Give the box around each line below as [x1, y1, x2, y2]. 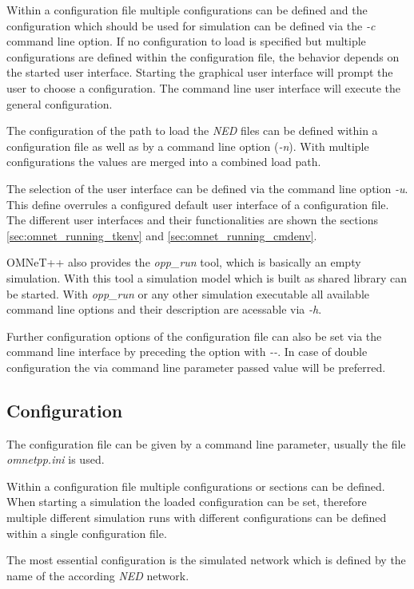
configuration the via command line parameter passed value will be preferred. [6, 358, 386, 375]
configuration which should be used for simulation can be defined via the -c [6, 17, 376, 34]
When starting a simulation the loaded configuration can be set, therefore [6, 493, 367, 510]
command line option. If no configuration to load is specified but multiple [6, 33, 366, 49]
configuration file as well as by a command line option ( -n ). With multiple [6, 137, 369, 154]
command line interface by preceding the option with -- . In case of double [6, 343, 368, 360]
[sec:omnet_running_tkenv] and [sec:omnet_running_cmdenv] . [6, 227, 317, 243]
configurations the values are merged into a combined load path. [6, 153, 321, 170]
